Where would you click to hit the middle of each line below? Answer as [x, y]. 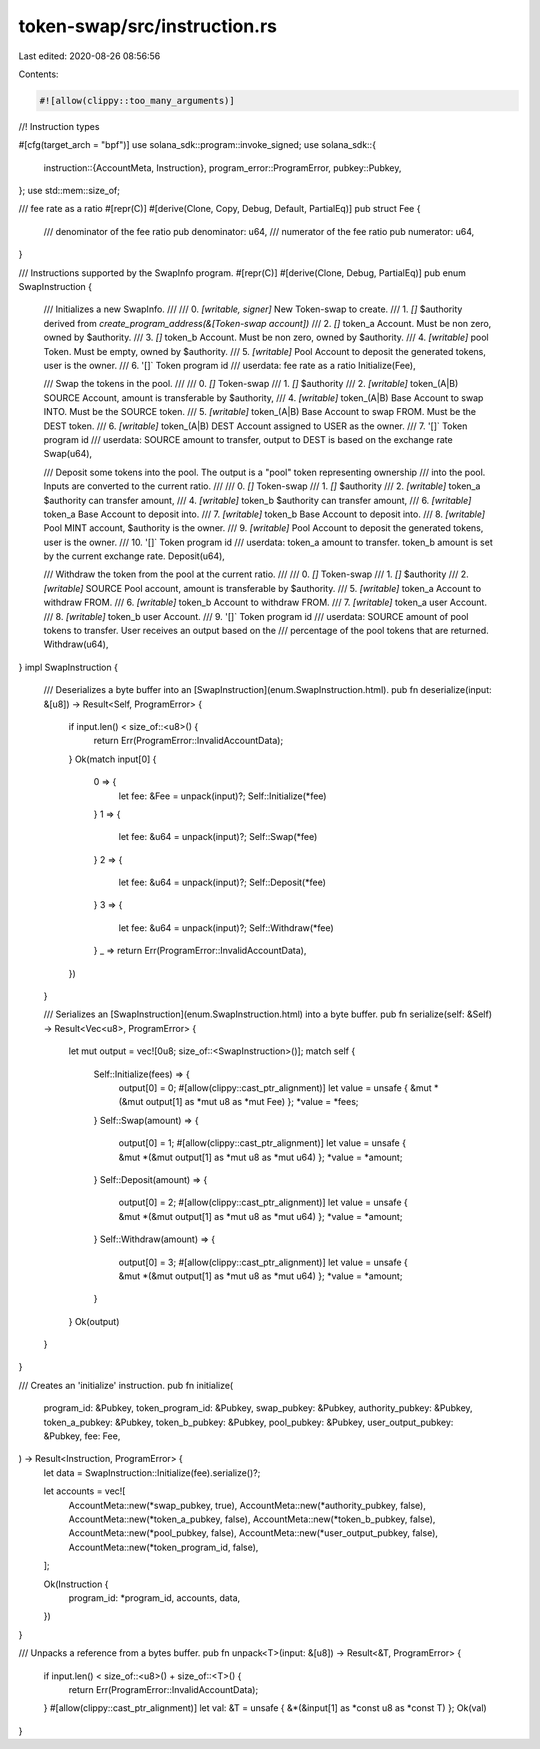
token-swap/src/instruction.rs [148, 26]
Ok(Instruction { [76, 1584]
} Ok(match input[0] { [112, 759]
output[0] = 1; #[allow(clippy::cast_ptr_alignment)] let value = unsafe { [262, 1143]
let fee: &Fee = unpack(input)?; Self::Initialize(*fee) [222, 796]
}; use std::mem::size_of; [69, 191]
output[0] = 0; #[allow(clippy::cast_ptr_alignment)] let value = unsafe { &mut [275, 1088]
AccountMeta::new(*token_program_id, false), [163, 1547]
